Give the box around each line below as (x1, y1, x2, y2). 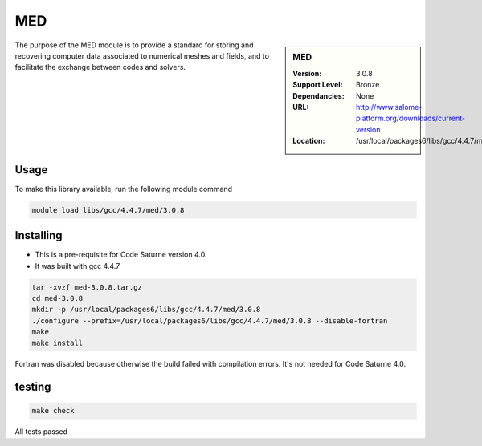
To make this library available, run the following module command (14, 184, 233, 193)
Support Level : (292, 80, 343, 90)
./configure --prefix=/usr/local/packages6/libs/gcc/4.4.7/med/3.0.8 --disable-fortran (31, 316, 388, 325)
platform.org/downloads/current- (356, 113, 466, 124)
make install (31, 339, 84, 348)
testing (14, 380, 51, 394)
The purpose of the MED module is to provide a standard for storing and (14, 40, 254, 50)
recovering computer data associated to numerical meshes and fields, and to (14, 51, 269, 60)
